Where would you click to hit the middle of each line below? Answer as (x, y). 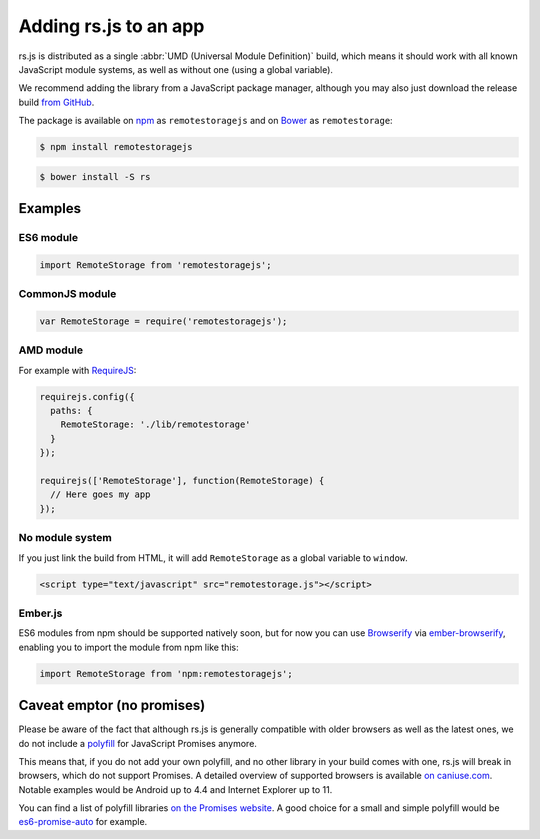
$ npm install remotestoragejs (116, 147)
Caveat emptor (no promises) (112, 705)
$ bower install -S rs (95, 176)
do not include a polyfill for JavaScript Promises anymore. (137, 743)
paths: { (71, 411)
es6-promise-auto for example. (83, 822)
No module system (65, 538)
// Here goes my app (100, 494)
